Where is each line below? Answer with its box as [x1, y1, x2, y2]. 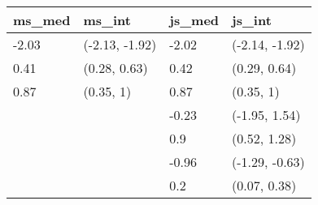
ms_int [83, 11, 131, 29]
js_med [169, 11, 220, 29]
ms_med [13, 11, 71, 29]
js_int [232, 11, 272, 29]
